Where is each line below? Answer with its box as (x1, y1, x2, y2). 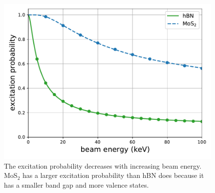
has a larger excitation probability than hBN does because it (22, 170, 204, 180)
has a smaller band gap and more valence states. (4, 179, 149, 190)
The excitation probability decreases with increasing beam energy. (4, 160, 202, 171)
